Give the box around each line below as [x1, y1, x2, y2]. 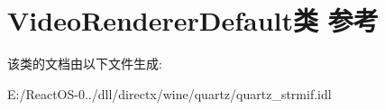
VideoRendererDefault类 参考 [7, 2, 379, 39]
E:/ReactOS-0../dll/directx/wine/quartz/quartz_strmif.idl [7, 84, 332, 103]
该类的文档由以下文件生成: [7, 54, 162, 73]
